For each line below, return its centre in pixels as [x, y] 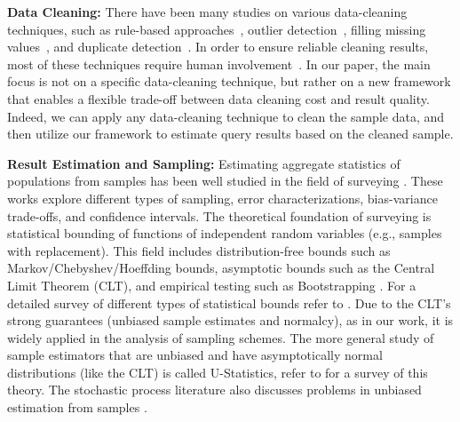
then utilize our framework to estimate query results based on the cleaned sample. [230, 134]
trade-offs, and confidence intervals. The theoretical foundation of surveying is [219, 215]
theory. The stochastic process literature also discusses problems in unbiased [214, 390]
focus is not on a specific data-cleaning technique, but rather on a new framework [229, 81]
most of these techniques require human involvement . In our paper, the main [219, 64]
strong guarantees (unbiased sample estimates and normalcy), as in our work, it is [230, 320]
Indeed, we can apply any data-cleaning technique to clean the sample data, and [226, 116]
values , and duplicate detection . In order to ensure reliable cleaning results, [218, 47]
